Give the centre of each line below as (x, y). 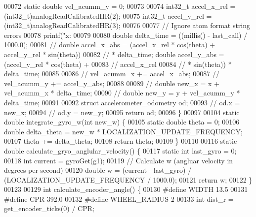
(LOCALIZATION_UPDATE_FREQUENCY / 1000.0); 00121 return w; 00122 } (128, 179)
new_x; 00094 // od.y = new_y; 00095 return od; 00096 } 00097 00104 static (122, 112)
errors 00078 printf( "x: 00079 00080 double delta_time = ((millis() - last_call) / (126, 35)
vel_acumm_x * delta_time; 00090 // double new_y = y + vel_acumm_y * (122, 93)
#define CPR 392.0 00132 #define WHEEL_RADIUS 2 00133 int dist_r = (119, 199)
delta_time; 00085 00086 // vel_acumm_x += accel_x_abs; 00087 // (112, 74)
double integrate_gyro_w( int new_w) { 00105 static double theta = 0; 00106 (122, 122)
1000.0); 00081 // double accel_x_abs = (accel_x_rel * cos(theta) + (110, 45)
